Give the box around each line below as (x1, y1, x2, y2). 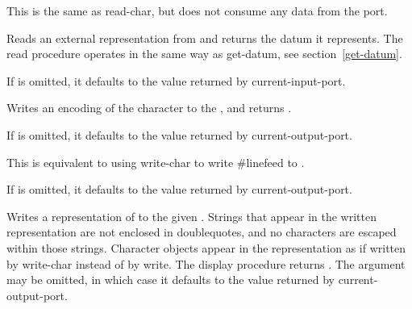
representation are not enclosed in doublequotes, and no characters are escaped (6, 223, 397, 240)
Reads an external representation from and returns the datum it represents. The (6, 29, 403, 46)
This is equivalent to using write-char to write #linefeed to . (6, 153, 305, 170)
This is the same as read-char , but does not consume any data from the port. (6, 2, 388, 19)
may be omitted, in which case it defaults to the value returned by (6, 271, 335, 288)
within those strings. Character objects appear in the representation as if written (6, 239, 406, 256)
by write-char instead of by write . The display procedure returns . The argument (6, 255, 406, 272)
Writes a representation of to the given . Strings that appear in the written (6, 207, 377, 224)
